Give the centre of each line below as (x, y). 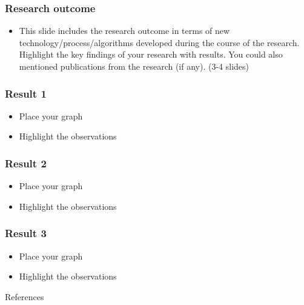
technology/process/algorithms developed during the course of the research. (159, 42)
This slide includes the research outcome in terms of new (124, 31)
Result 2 (26, 163)
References (25, 296)
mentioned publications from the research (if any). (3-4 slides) (134, 66)
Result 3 (26, 233)
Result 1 (26, 93)
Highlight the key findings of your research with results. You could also (151, 54)
